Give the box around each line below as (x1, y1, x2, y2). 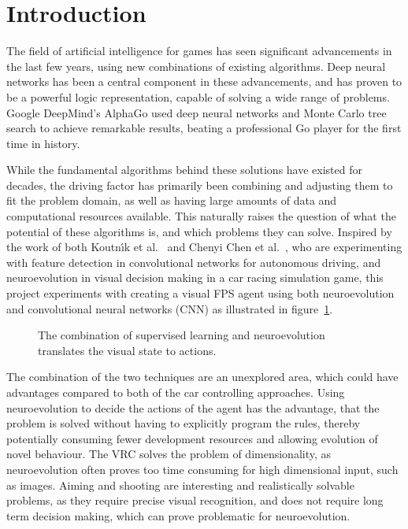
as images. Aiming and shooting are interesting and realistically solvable (6, 476, 354, 493)
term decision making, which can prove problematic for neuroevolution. (6, 507, 351, 523)
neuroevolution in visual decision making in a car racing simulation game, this (6, 269, 384, 286)
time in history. (6, 135, 80, 151)
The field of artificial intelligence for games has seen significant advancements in (6, 43, 392, 59)
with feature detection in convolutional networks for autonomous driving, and (6, 253, 381, 270)
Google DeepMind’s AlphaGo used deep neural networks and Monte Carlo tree (6, 104, 387, 120)
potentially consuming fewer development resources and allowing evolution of (6, 430, 378, 446)
